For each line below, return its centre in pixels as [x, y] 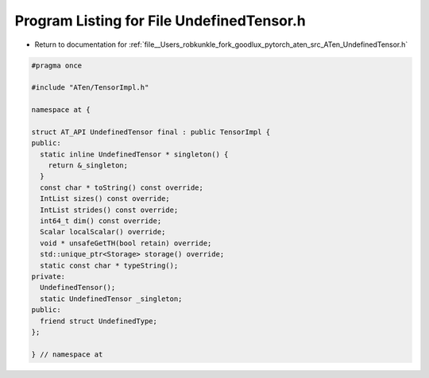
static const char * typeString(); [109, 265]
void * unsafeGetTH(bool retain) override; [126, 243]
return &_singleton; [88, 166]
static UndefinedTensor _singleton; [111, 299]
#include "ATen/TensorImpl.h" [90, 88]
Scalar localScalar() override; [103, 232]
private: [48, 276]
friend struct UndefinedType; [99, 321]
